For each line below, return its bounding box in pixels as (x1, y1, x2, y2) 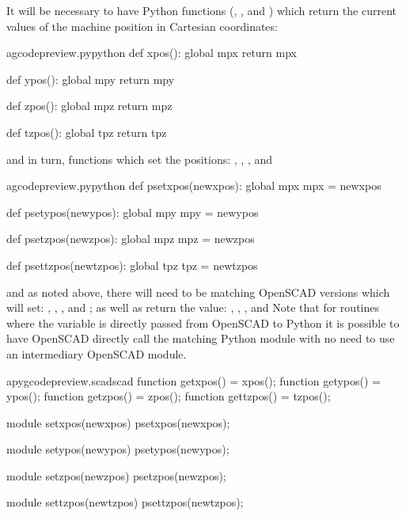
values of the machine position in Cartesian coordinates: (6, 17, 278, 34)
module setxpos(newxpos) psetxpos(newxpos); (6, 414, 230, 431)
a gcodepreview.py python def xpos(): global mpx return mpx (6, 44, 297, 61)
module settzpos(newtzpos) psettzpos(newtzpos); (6, 494, 244, 510)
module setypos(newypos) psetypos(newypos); (6, 441, 230, 457)
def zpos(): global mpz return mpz (6, 97, 173, 114)
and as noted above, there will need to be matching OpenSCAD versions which (6, 283, 390, 300)
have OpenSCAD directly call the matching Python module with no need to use (6, 330, 395, 347)
